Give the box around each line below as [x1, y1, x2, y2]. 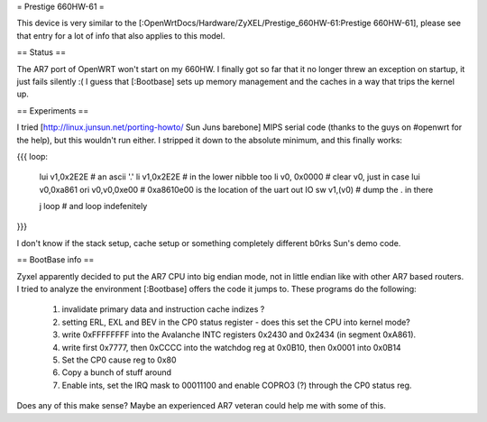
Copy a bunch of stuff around [61, 367, 171, 378]
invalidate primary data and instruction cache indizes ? [61, 304, 265, 315]
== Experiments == [16, 105, 89, 116]
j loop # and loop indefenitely [39, 201, 148, 212]
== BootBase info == [16, 254, 95, 265]
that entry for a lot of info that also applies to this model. [16, 30, 225, 41]
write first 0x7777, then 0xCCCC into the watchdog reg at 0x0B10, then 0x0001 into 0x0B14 [61, 342, 401, 353]
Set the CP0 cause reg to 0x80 [61, 354, 177, 365]
